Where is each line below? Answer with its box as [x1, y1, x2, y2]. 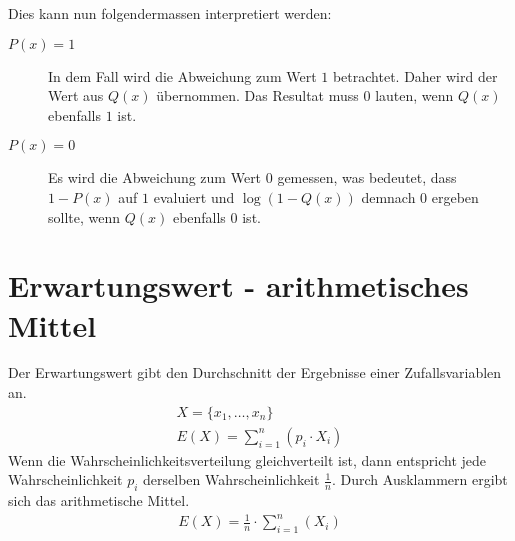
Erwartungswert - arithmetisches [8, 265, 469, 306]
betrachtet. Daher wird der [332, 65, 498, 86]
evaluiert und [153, 186, 235, 207]
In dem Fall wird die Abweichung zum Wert [48, 65, 317, 86]
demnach [361, 186, 416, 207]
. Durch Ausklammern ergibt [332, 469, 508, 490]
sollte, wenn [48, 206, 121, 227]
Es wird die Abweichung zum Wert [48, 167, 262, 188]
